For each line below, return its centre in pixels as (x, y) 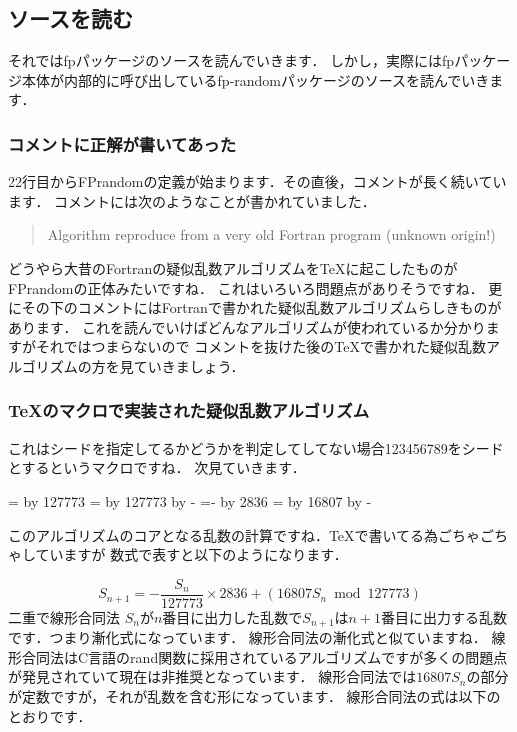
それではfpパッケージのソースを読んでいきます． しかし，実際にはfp (231, 60)
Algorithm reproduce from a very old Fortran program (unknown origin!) (271, 234)
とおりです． (50, 715)
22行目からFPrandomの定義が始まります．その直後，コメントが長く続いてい (257, 181)
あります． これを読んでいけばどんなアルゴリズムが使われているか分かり (247, 326)
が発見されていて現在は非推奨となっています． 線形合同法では (212, 676)
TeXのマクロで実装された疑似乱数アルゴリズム (189, 410)
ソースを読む (70, 18)
